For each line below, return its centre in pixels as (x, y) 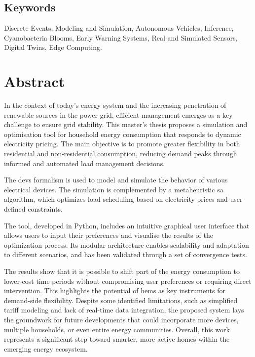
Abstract (35, 81)
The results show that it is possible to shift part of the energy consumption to (122, 271)
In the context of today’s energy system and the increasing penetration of (115, 105)
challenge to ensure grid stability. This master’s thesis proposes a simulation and (126, 124)
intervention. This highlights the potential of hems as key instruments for (115, 290)
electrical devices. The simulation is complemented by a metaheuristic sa (114, 189)
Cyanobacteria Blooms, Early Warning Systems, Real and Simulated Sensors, (121, 37)
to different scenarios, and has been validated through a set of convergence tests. (126, 254)
